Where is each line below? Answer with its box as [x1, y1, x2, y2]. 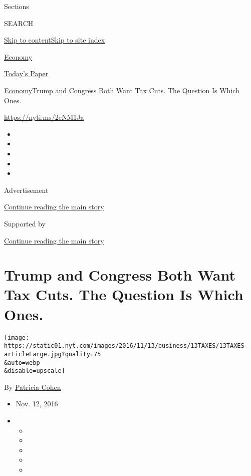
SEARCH [4, 18, 34, 28]
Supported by [4, 218, 46, 228]
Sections [4, 1, 29, 11]
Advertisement [4, 184, 49, 195]
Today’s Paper [4, 68, 49, 79]
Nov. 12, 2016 [16, 398, 58, 409]
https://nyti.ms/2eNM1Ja [4, 112, 84, 122]
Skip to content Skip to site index [4, 35, 105, 45]
